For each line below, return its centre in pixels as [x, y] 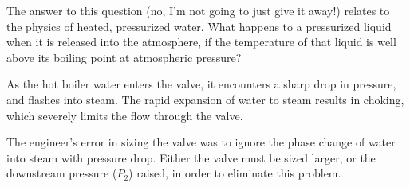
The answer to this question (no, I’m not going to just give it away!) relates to [198, 10]
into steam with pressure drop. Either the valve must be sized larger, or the [191, 157]
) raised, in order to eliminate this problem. [235, 173]
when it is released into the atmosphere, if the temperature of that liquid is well [201, 42]
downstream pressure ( [62, 173]
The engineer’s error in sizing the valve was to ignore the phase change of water [201, 142]
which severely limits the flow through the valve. [125, 115]
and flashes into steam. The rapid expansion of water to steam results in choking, [205, 99]
